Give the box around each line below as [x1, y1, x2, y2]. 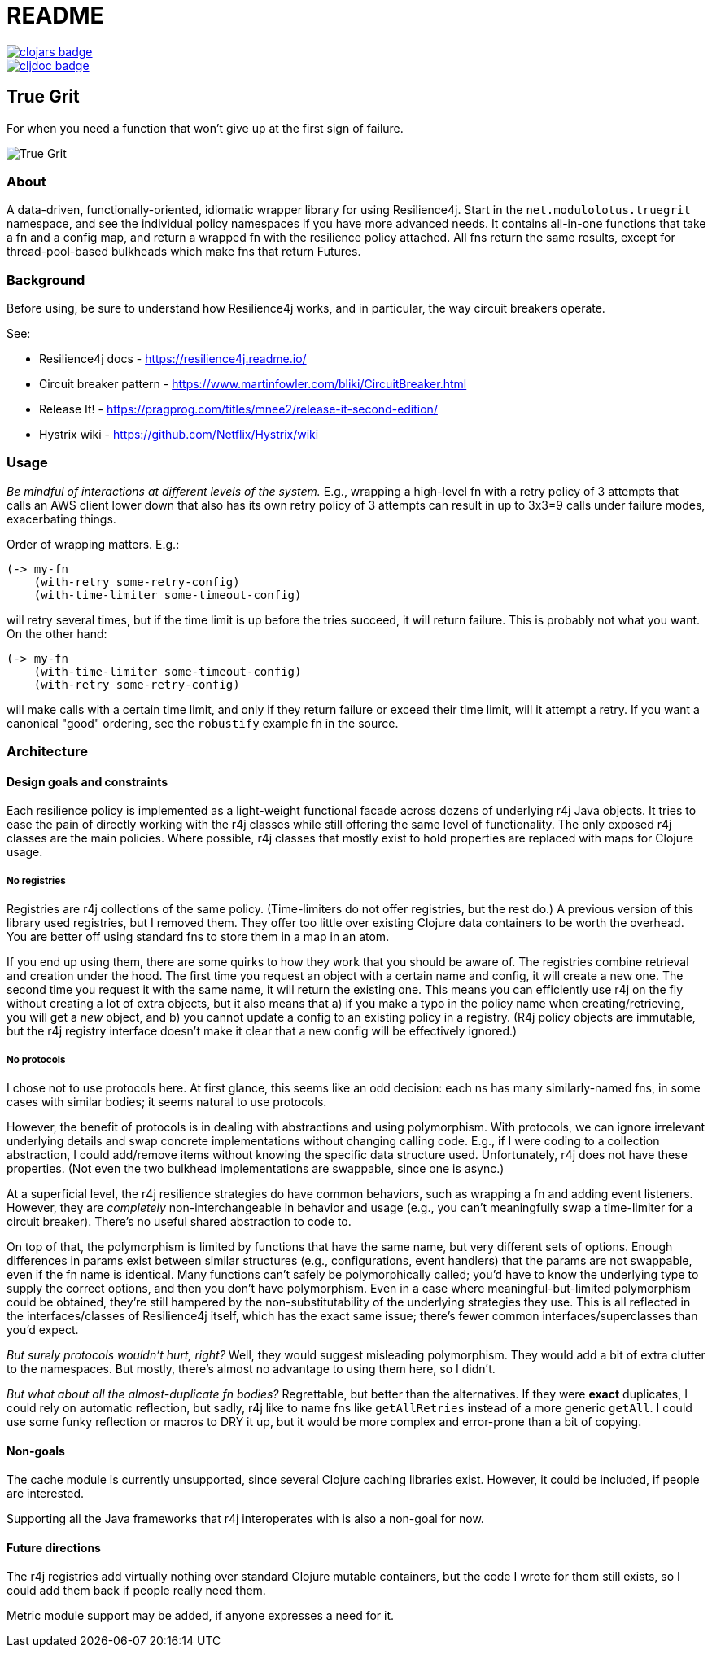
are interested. [7, 1486, 85, 1501]
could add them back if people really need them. [7, 1583, 266, 1598]
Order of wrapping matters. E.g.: [7, 536, 180, 551]
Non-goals [7, 1443, 65, 1458]
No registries [7, 874, 66, 886]
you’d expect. [7, 1323, 79, 1337]
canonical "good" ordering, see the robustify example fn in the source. [7, 715, 399, 730]
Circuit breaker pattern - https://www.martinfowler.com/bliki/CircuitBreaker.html [39, 377, 467, 392]
